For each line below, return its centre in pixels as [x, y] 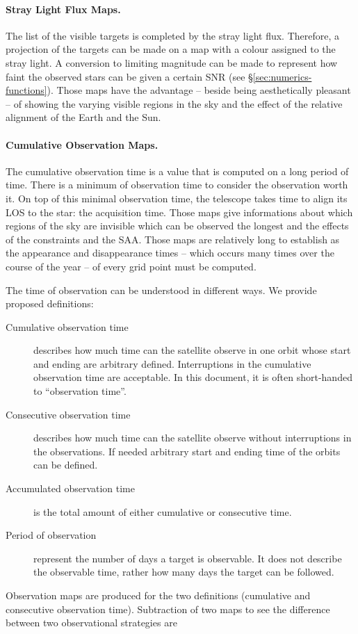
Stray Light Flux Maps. [63, 9]
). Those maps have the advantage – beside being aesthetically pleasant [199, 90]
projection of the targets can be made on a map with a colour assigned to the [171, 49]
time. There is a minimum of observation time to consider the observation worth [177, 185]
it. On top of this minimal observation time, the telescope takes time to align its [177, 198]
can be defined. [66, 465]
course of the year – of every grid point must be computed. [131, 266]
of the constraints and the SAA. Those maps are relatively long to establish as [173, 239]
